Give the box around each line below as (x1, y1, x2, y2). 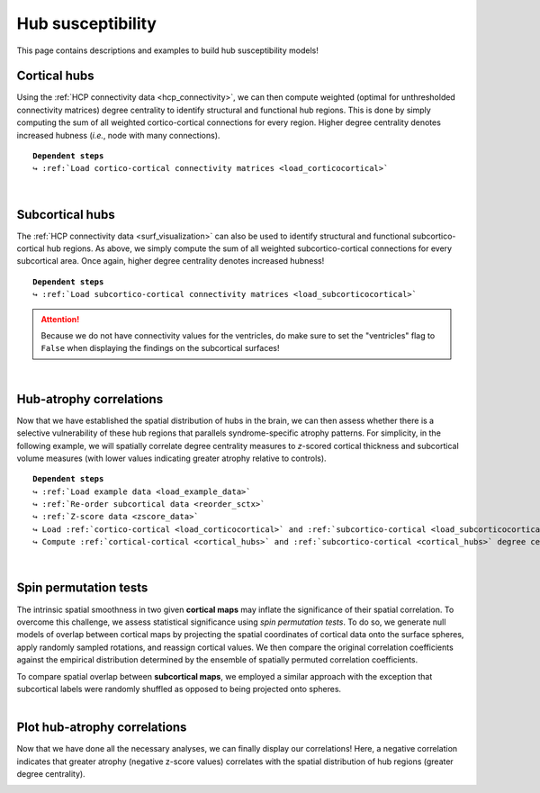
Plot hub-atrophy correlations (16, 720, 187, 735)
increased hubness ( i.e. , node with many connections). (16, 130, 220, 140)
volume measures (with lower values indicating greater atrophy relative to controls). (16, 453, 328, 464)
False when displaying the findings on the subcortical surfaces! (40, 343, 280, 354)
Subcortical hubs (16, 207, 116, 222)
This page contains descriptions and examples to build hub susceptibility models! (16, 45, 319, 56)
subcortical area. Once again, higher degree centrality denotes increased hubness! (16, 256, 325, 266)
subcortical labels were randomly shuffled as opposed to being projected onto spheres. (16, 683, 342, 694)
